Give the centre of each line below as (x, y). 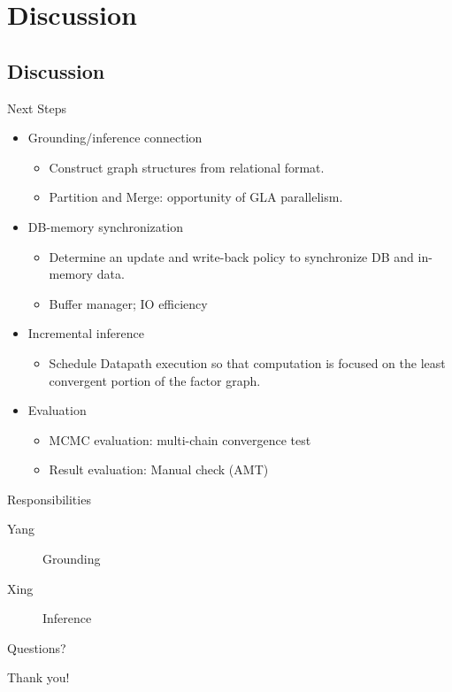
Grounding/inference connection (115, 138)
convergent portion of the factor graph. (155, 380)
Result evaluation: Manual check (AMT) (159, 469)
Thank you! (38, 677)
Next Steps (37, 108)
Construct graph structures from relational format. (187, 167)
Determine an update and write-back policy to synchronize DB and (231, 256)
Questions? (37, 647)
